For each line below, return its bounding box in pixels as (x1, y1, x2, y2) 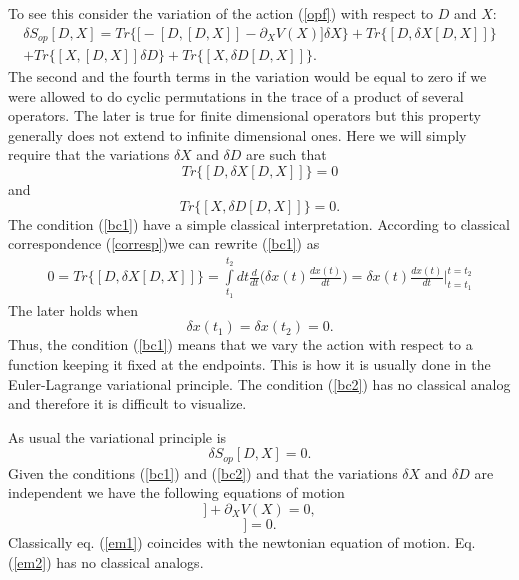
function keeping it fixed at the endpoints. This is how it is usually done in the (8, 354, 491, 375)
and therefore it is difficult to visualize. (8, 393, 247, 414)
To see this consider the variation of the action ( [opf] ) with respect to (8, 3, 434, 23)
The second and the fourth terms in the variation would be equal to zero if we (8, 66, 487, 87)
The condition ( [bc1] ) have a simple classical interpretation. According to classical (8, 213, 510, 234)
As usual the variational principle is (8, 426, 227, 447)
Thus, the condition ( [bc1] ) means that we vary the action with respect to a (8, 334, 473, 355)
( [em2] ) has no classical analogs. (8, 551, 204, 572)
